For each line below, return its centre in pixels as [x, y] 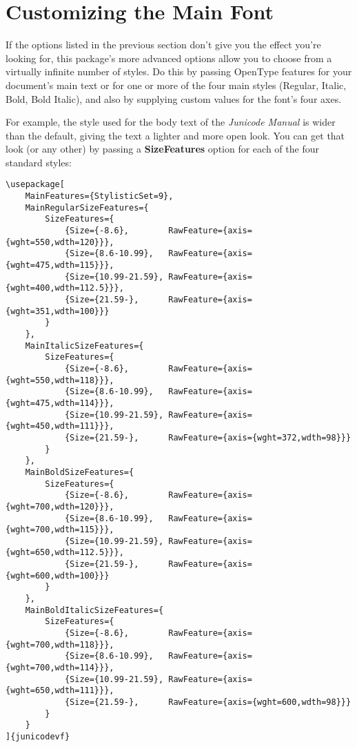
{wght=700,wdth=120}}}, [60, 506]
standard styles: [39, 162]
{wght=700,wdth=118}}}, [60, 644]
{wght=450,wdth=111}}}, [60, 426]
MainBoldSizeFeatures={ [80, 472]
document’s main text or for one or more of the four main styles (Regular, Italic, [176, 85]
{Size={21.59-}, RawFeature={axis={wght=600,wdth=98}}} [208, 702]
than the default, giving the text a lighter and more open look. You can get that [175, 135]
